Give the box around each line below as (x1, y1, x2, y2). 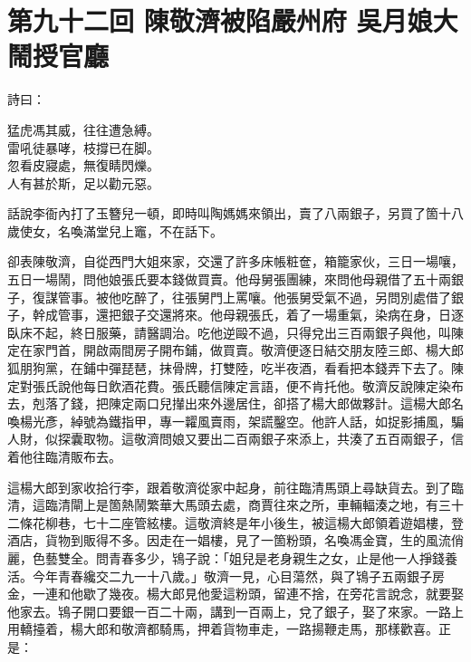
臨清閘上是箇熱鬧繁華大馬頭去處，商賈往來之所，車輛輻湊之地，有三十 (44, 495, 464, 514)
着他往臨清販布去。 (7, 447, 121, 465)
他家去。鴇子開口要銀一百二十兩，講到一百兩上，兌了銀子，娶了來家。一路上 (7, 601, 464, 620)
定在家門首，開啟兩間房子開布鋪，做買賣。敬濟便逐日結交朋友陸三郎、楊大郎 (7, 341, 464, 360)
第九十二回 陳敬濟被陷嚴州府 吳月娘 (7, 2, 433, 39)
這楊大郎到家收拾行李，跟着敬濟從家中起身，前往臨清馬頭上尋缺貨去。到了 (7, 477, 451, 496)
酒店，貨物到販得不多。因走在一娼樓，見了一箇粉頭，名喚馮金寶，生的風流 (7, 531, 451, 550)
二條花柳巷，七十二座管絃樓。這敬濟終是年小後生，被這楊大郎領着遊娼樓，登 (7, 513, 464, 532)
